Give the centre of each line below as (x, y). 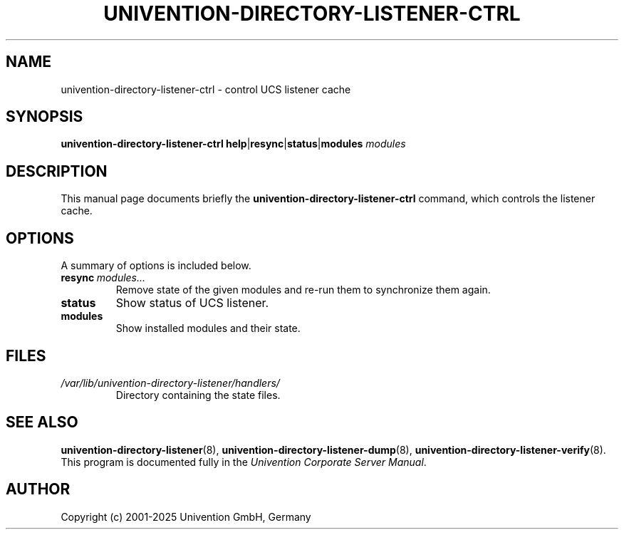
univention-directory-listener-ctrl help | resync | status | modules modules (233, 144)
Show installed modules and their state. (208, 328)
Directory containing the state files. (198, 395)
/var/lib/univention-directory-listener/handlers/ (170, 383)
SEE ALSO (42, 422)
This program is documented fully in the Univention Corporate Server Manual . (244, 462)
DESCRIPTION (57, 171)
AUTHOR (38, 489)
